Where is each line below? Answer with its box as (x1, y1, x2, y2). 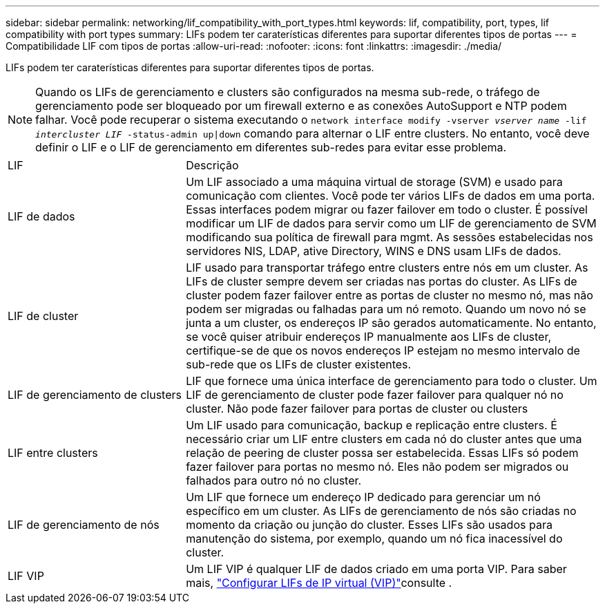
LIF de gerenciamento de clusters (8, 388, 182, 402)
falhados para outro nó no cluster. (186, 474, 362, 487)
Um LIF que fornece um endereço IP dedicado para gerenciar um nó (186, 490, 541, 504)
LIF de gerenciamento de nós (8, 518, 160, 532)
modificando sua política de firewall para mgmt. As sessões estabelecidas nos (186, 230, 593, 244)
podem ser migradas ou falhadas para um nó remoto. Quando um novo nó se (186, 302, 586, 316)
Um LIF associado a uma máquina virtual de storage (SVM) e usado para (186, 175, 563, 189)
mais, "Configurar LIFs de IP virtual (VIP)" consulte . (186, 576, 452, 590)
